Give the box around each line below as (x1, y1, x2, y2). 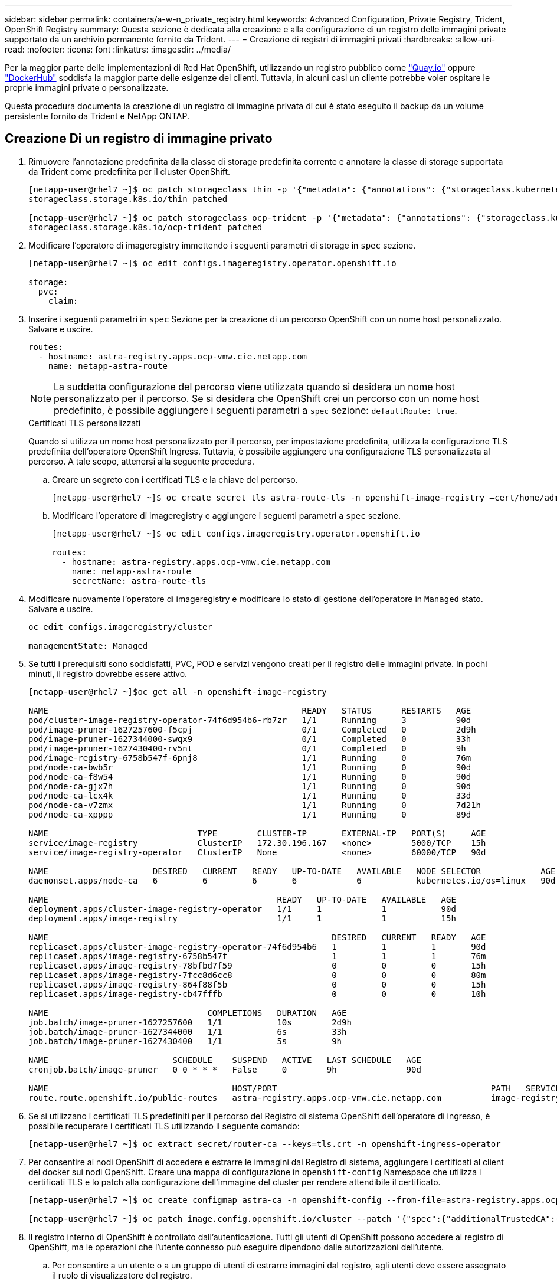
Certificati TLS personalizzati (28, 417, 141, 428)
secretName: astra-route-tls (71, 576, 207, 586)
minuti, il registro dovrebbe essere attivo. (28, 668, 188, 679)
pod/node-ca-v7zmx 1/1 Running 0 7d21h (28, 800, 481, 810)
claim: (48, 296, 78, 306)
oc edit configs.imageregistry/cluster (28, 622, 212, 632)
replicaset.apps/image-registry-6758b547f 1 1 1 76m (28, 951, 486, 961)
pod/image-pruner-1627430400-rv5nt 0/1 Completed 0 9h (28, 743, 466, 753)
